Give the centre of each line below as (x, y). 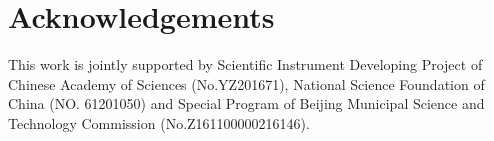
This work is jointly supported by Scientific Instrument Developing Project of (245, 64)
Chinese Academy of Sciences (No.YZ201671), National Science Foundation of (246, 83)
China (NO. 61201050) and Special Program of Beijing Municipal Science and (246, 103)
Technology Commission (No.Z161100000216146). (159, 122)
